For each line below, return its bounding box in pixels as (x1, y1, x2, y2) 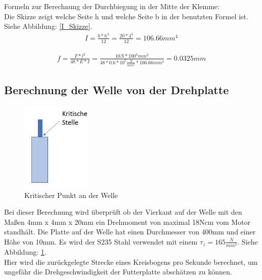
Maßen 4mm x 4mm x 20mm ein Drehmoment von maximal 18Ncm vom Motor (4, 216, 251, 227)
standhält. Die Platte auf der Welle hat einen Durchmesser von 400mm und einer (4, 226, 256, 237)
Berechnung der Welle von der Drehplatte (4, 82, 229, 98)
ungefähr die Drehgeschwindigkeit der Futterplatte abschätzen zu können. (4, 266, 232, 277)
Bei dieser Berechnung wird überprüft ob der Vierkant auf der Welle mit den (4, 207, 242, 217)
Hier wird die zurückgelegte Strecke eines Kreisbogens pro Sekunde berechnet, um (4, 256, 258, 267)
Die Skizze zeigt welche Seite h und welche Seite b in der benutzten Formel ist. (4, 11, 248, 21)
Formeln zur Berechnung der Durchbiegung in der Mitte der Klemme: (4, 1, 220, 11)
